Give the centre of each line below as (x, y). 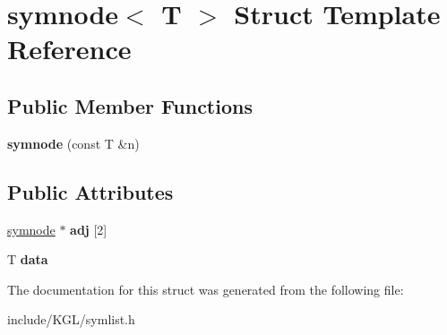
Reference (69, 49)
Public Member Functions (130, 105)
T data (28, 259)
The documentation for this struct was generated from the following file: (206, 289)
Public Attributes (90, 191)
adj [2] (89, 229)
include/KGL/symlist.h (71, 319)
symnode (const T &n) (73, 143)
